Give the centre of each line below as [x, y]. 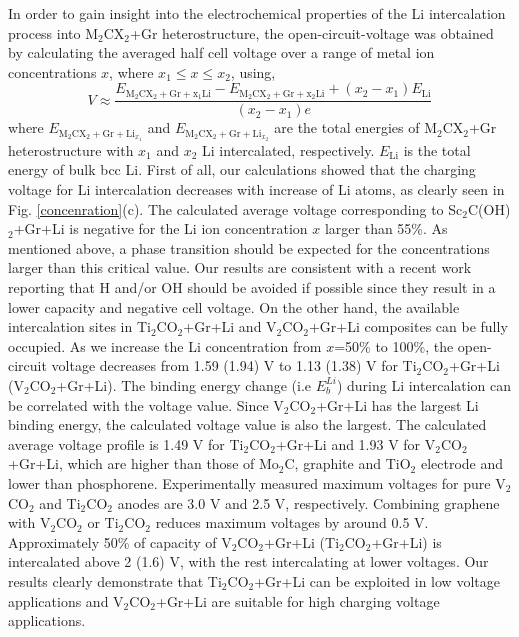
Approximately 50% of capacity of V [120, 541]
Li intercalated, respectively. [288, 149]
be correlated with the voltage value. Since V [146, 404]
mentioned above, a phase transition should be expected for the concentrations [249, 247]
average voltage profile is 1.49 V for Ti [126, 443]
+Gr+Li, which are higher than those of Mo [143, 463]
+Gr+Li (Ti [302, 541]
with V [29, 522]
